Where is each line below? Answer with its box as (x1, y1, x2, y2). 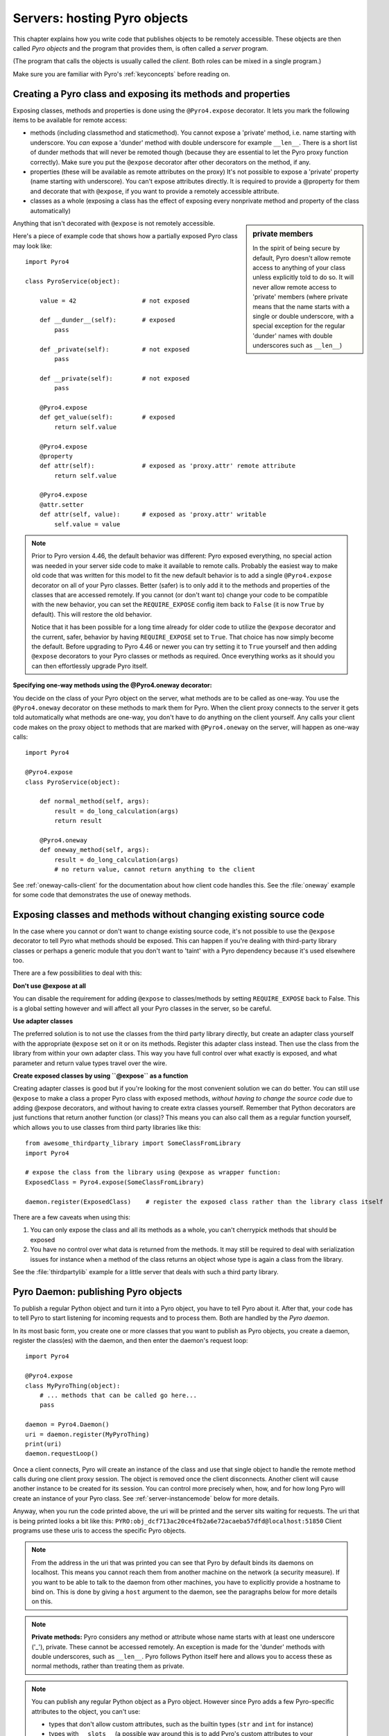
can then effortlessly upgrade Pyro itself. (31, 662, 148, 670)
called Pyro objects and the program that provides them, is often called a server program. (12, 44, 268, 52)
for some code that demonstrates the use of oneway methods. (12, 890, 191, 899)
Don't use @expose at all (12, 981, 87, 990)
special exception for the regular (252, 322, 346, 330)
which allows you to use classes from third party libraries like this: (12, 1123, 201, 1131)
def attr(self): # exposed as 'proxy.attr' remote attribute (39, 462, 296, 470)
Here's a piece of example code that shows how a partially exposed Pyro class (12, 232, 239, 240)
